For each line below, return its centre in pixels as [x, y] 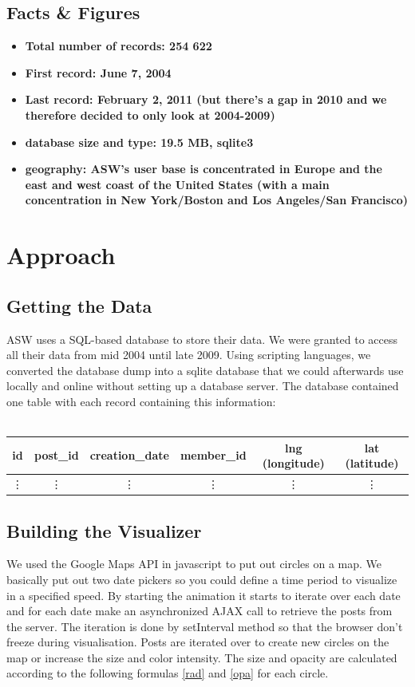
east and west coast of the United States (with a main [177, 184]
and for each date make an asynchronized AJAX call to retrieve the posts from [200, 611]
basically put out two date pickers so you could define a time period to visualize [202, 579]
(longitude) [293, 463]
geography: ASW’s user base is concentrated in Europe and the [204, 169]
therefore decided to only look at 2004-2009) [150, 114]
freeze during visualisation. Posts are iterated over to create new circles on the [198, 642]
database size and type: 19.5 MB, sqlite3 [139, 142]
